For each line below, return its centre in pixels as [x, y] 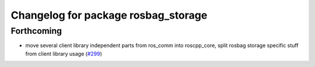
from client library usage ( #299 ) [64, 54]
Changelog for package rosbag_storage [109, 15]
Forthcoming [36, 31]
